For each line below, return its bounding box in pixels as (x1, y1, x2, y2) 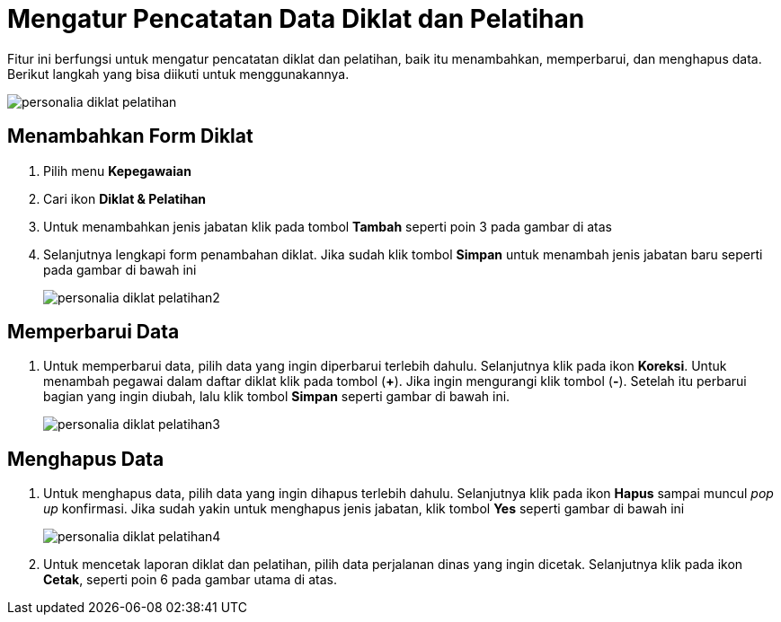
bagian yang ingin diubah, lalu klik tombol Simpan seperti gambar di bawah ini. (43, 389, 510, 405)
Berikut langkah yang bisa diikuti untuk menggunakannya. (7, 66, 350, 82)
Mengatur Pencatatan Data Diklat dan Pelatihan (7, 4, 585, 34)
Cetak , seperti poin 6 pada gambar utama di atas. (43, 572, 337, 588)
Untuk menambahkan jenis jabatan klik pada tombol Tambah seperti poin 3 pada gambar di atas (43, 218, 613, 234)
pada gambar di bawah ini (43, 261, 197, 277)
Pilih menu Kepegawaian (43, 162, 191, 179)
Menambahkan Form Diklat (7, 125, 253, 148)
